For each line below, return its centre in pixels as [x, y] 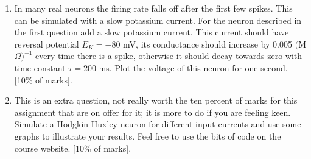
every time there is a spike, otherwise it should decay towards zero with [169, 56]
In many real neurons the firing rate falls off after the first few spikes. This [153, 8]
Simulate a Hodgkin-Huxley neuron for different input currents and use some [158, 124]
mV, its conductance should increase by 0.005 [208, 44]
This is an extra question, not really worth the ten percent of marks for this [156, 100]
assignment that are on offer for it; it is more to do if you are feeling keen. [152, 112]
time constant [40, 67]
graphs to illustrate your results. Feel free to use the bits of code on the [148, 136]
